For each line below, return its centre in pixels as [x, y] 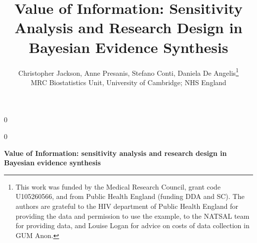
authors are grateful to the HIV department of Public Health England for [127, 206]
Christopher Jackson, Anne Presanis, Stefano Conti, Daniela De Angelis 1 [128, 72]
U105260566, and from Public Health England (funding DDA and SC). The [130, 196]
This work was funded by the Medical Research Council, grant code [118, 186]
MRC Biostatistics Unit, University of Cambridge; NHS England [128, 82]
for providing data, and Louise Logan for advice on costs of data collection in [132, 225]
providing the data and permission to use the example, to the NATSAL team [132, 216]
